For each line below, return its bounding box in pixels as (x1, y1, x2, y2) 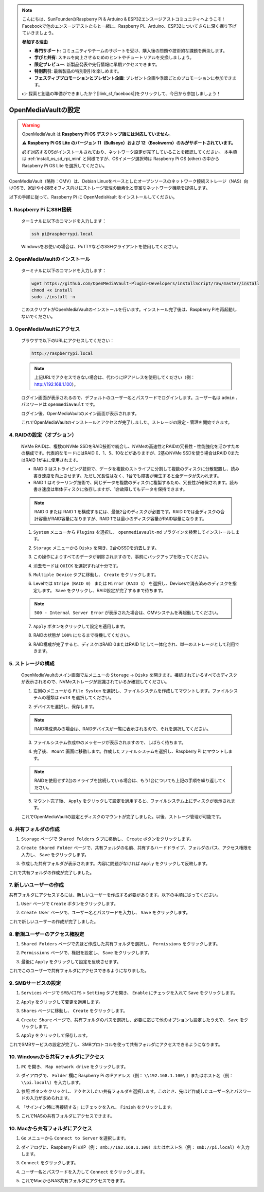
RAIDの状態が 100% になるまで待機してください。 (33, 632, 133, 638)
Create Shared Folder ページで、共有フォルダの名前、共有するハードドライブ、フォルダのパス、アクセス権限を (21, 845, 252, 851)
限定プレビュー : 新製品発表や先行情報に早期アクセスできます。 (34, 61, 160, 67)
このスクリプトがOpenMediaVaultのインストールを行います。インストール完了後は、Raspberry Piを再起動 (21, 307, 233, 312)
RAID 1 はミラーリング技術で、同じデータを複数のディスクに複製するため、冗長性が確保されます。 (33, 480, 230, 486)
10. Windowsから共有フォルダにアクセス (9, 1053, 105, 1060)
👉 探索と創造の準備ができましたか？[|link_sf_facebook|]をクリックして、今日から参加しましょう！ (22, 90, 221, 97)
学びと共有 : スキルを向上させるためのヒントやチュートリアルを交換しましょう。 (34, 54, 194, 60)
